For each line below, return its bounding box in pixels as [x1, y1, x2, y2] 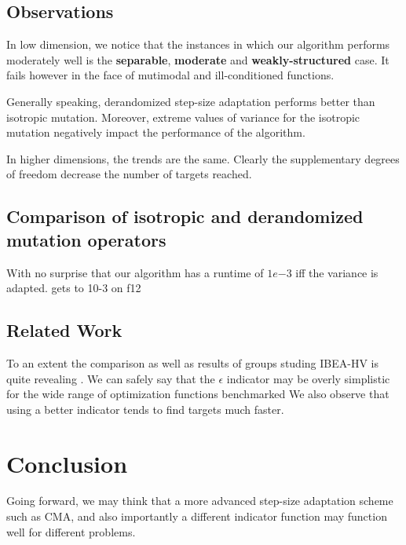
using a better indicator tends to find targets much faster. [6, 401, 284, 417]
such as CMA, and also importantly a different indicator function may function [6, 508, 387, 525]
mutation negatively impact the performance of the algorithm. [6, 124, 305, 141]
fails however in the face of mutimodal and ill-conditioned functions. [6, 67, 335, 83]
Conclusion [6, 447, 128, 479]
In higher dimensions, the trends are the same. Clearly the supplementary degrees [6, 150, 400, 166]
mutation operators [6, 227, 166, 251]
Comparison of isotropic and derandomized [6, 204, 364, 229]
